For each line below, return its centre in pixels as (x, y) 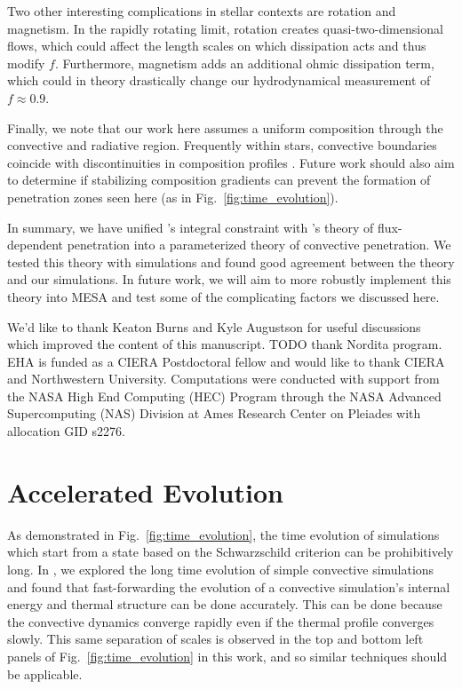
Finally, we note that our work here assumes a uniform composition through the (225, 127)
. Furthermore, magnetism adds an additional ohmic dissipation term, (244, 63)
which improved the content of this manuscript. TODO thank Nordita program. (225, 344)
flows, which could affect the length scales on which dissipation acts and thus (217, 46)
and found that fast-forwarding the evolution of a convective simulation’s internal (229, 586)
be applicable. (45, 673)
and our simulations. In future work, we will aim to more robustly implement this (229, 279)
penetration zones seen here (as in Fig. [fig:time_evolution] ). (173, 197)
